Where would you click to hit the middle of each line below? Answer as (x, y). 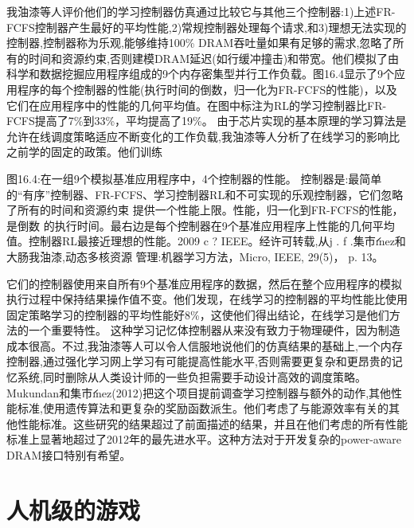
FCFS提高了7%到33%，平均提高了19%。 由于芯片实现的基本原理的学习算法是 (207, 121)
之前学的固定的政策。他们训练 (84, 152)
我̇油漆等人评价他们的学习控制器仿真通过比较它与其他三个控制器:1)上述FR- (201, 11)
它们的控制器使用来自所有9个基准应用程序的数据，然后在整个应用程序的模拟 (204, 283)
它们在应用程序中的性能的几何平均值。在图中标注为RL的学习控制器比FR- (197, 105)
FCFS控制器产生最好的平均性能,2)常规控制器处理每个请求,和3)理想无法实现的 (207, 27)
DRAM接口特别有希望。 (69, 455)
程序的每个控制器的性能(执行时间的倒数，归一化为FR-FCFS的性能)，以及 (207, 89)
